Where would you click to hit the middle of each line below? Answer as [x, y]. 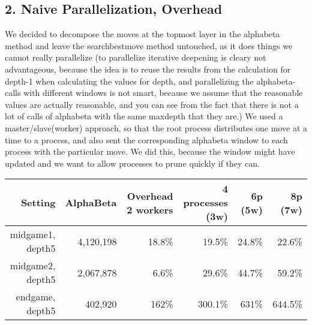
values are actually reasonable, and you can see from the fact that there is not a [152, 104]
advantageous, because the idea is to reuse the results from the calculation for [148, 69]
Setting [38, 203]
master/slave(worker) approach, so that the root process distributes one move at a [156, 127]
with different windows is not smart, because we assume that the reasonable [163, 93]
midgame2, [33, 266]
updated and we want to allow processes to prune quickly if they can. [132, 163]
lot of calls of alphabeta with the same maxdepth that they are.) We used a [144, 116]
